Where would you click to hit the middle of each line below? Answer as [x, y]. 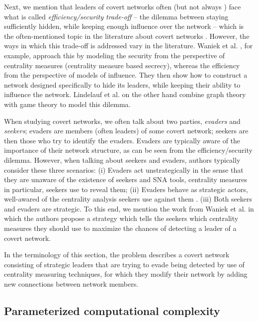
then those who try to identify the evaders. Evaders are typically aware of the [122, 140]
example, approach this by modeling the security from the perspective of [115, 55]
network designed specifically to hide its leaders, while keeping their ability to [122, 84]
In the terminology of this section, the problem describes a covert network [117, 255]
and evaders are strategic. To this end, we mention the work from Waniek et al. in [129, 208]
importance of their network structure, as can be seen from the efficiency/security [128, 150]
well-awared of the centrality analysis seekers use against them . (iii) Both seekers [128, 199]
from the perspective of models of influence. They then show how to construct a [126, 75]
